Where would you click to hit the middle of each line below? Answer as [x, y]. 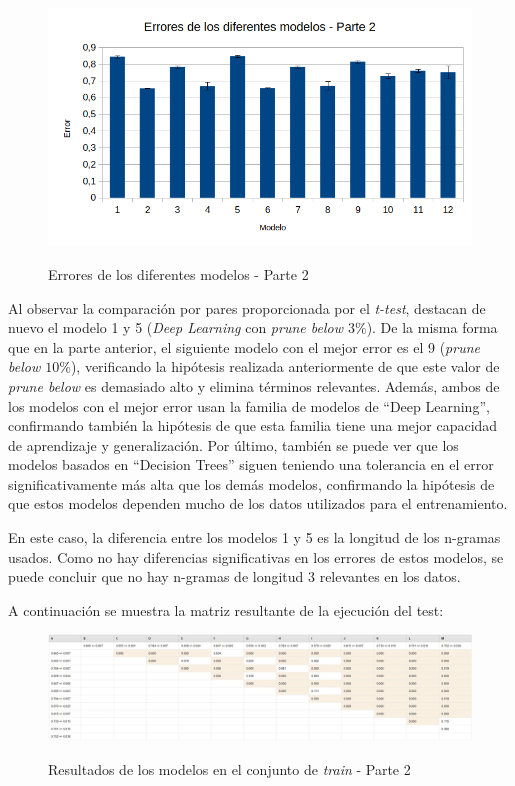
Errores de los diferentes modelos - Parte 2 [178, 273]
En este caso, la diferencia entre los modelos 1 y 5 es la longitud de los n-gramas [254, 537]
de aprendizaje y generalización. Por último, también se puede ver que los [233, 444]
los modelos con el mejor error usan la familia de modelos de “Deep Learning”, [249, 405]
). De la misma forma [432, 327]
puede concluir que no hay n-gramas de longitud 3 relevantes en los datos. [234, 576]
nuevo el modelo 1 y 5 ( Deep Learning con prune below [175, 327]
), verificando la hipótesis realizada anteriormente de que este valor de [285, 366]
